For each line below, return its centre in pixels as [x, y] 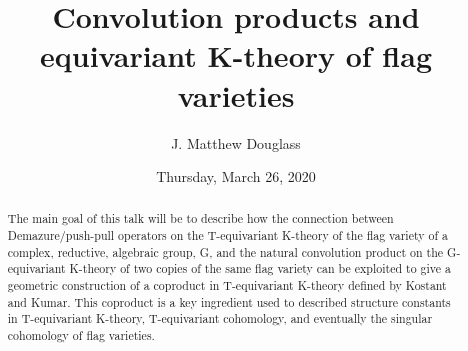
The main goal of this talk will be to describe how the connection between [200, 218]
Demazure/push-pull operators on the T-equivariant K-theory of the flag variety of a [227, 235]
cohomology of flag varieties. [81, 335]
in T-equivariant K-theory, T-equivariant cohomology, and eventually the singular [220, 318]
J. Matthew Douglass [236, 142]
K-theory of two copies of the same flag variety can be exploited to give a [260, 268]
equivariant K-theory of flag [236, 55]
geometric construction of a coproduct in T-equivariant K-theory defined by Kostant [227, 285]
